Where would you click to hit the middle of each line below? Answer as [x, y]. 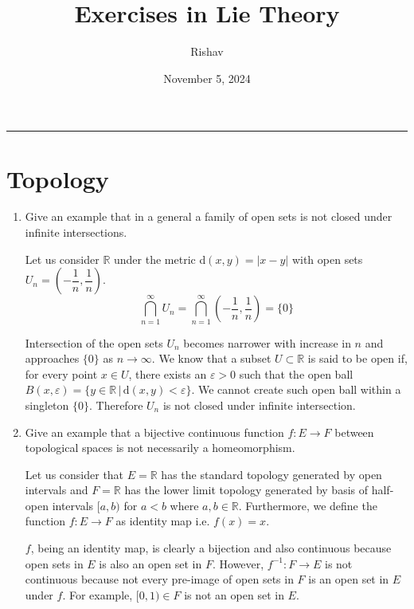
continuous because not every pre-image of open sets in [159, 579]
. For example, [98, 594]
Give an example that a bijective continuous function [154, 432]
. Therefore [116, 405]
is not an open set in [234, 594]
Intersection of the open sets [94, 342]
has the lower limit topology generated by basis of [246, 490]
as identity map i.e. [163, 521]
